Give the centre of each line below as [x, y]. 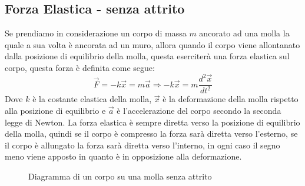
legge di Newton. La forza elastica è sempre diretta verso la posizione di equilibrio [152, 122]
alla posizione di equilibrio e [55, 111]
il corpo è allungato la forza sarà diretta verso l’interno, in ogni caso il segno [142, 145]
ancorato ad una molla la [244, 33]
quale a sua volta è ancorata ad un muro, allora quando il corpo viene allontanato [152, 44]
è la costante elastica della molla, [92, 99]
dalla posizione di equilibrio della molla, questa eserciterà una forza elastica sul [147, 56]
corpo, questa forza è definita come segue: [80, 67]
